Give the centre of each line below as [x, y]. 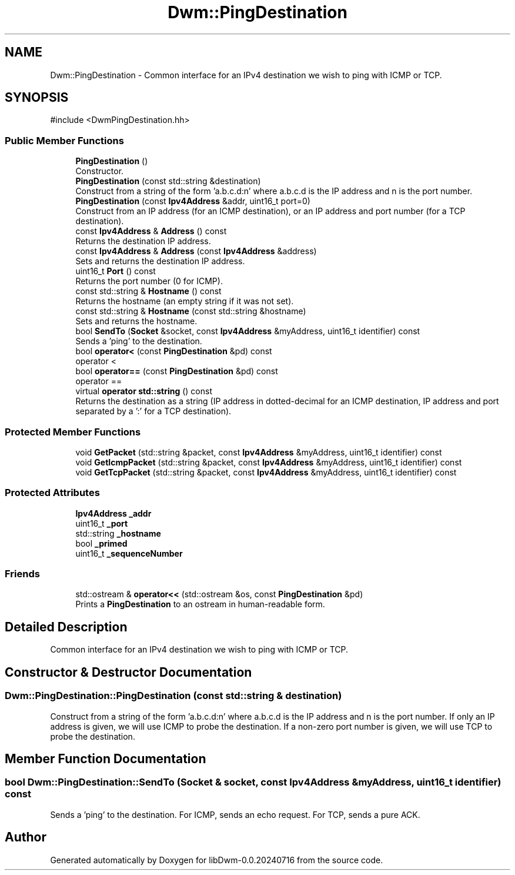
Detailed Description [66, 627]
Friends [22, 574]
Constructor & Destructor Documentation [128, 672]
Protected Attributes [52, 493]
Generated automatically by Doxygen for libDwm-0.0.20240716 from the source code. [217, 860]
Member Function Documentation [106, 758]
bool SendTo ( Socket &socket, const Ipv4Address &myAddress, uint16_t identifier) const [248, 331]
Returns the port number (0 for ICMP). [149, 281]
